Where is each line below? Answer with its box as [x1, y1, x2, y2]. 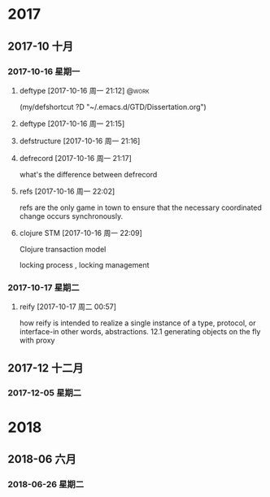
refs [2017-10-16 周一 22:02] [19, 186, 115, 196]
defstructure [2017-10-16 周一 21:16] [19, 136, 141, 146]
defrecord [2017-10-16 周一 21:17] [19, 153, 132, 163]
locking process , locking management [19, 259, 150, 269]
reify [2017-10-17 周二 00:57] [19, 302, 117, 312]
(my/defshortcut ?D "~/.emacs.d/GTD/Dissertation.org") [19, 102, 207, 111]
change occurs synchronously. [19, 211, 124, 220]
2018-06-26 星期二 [7, 478, 85, 490]
